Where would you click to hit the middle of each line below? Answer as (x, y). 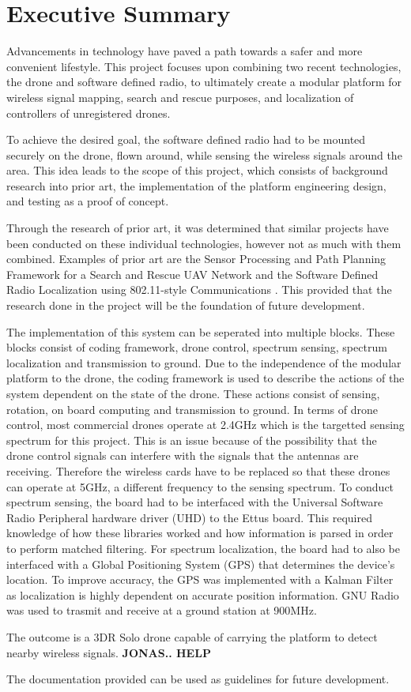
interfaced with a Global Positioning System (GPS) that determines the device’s (201, 564)
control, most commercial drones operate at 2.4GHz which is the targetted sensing (205, 425)
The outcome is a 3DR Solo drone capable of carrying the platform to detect (192, 636)
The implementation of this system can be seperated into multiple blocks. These (201, 331)
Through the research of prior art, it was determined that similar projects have (198, 228)
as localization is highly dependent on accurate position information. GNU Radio (203, 594)
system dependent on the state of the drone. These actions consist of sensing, (193, 393)
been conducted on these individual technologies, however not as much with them (204, 243)
